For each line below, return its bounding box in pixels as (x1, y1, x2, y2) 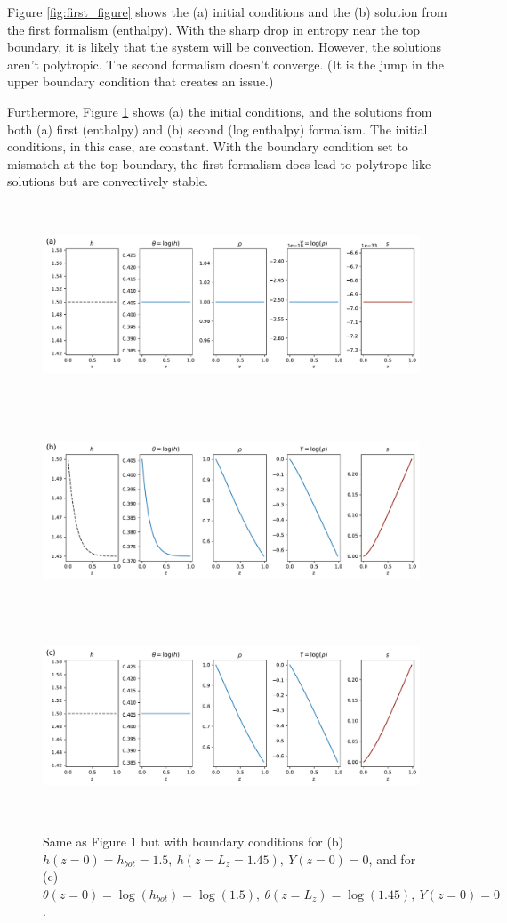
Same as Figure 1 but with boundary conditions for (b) (43, 832, 344, 851)
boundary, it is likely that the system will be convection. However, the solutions (7, 37, 442, 56)
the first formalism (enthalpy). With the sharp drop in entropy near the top (7, 20, 421, 38)
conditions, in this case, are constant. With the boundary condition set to (7, 137, 408, 156)
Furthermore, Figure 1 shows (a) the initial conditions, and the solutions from (7, 101, 432, 120)
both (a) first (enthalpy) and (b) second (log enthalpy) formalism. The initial (7, 119, 428, 138)
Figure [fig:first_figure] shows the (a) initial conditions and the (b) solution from (7, 3, 447, 20)
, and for (368, 849, 416, 868)
